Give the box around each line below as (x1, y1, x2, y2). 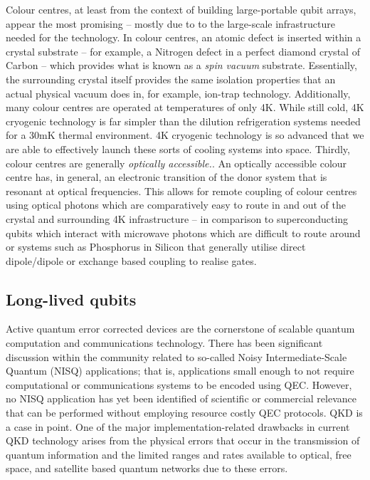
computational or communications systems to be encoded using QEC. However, (6, 377, 352, 392)
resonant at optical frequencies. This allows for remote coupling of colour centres (6, 183, 357, 198)
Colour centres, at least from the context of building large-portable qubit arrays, (6, 2, 356, 16)
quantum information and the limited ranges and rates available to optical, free (6, 447, 351, 461)
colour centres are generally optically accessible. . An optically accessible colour (6, 155, 347, 170)
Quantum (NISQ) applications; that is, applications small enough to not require (6, 363, 354, 378)
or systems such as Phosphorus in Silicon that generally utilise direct (6, 239, 306, 254)
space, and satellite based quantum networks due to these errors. (6, 461, 288, 476)
